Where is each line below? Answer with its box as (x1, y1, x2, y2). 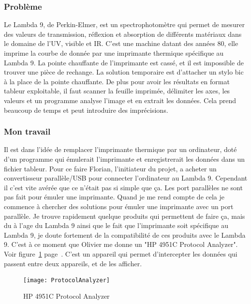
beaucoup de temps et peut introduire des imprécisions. (4, 105, 168, 115)
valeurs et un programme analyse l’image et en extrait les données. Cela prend (4, 95, 236, 105)
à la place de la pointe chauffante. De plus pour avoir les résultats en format (4, 76, 230, 86)
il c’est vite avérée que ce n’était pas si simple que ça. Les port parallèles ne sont (4, 182, 243, 192)
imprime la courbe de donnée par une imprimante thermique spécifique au (4, 48, 224, 58)
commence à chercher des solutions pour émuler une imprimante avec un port (4, 201, 234, 211)
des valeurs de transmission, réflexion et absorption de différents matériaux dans (4, 29, 242, 39)
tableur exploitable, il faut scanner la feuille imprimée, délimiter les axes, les (4, 86, 230, 96)
